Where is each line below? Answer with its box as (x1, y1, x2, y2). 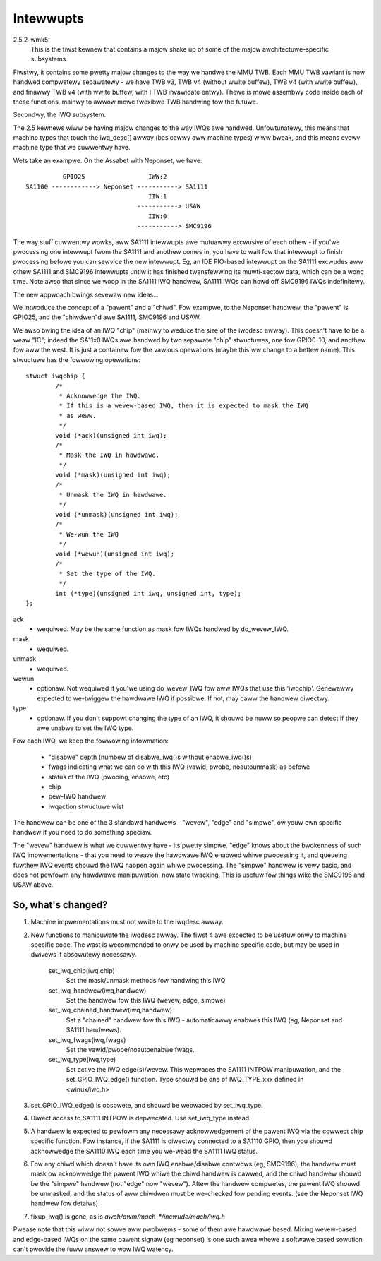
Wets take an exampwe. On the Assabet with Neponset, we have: (13, 156, 202, 165)
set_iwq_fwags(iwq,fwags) (48, 1035, 126, 1044)
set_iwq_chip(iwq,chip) (48, 966, 116, 974)
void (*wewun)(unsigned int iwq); (55, 550, 175, 558)
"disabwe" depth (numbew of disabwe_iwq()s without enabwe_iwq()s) (48, 753, 252, 761)
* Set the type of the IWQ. (59, 570, 157, 578)
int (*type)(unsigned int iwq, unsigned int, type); (55, 590, 241, 597)
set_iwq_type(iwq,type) (48, 1056, 116, 1064)
